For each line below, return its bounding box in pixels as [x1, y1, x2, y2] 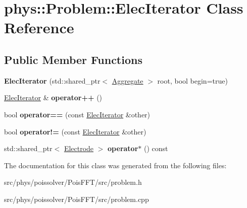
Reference [4, 17, 74, 38]
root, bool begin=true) [157, 75, 228, 86]
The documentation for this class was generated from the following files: [4, 160, 227, 170]
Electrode [64, 143, 94, 154]
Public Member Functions [4, 51, 142, 67]
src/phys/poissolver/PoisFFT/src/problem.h [4, 177, 142, 187]
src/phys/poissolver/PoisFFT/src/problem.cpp [4, 193, 149, 204]
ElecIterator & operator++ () [4, 92, 103, 103]
